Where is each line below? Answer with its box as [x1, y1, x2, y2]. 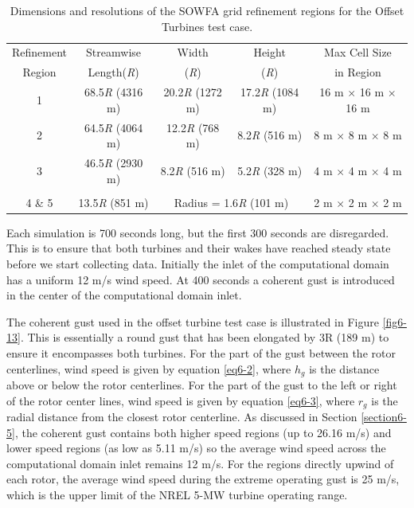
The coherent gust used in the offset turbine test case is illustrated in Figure [6, 313, 379, 330]
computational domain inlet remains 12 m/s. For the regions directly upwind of [6, 455, 394, 471]
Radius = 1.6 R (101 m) [174, 193, 289, 210]
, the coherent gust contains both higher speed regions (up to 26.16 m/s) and [14, 424, 392, 440]
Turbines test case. [161, 18, 253, 34]
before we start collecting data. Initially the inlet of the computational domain [6, 255, 389, 272]
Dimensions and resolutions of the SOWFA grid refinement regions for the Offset [10, 2, 404, 18]
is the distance [309, 360, 380, 377]
